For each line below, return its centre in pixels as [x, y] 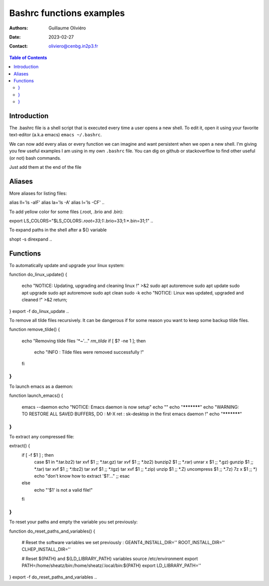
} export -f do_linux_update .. [39, 311]
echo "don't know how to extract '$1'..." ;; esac [82, 476]
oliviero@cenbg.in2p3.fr [73, 46]
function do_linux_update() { [38, 275]
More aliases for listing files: [38, 193]
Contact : [19, 46]
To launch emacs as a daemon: [41, 386]
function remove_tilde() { [35, 329]
